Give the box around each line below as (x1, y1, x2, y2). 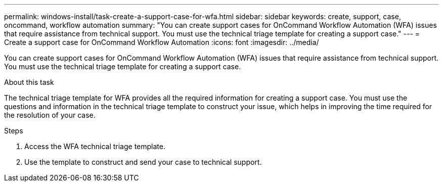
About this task (4, 78, 54, 86)
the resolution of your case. (4, 111, 96, 119)
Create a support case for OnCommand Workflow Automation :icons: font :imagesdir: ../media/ (4, 38, 319, 46)
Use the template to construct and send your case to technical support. (24, 158, 262, 166)
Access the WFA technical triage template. (24, 142, 166, 151)
